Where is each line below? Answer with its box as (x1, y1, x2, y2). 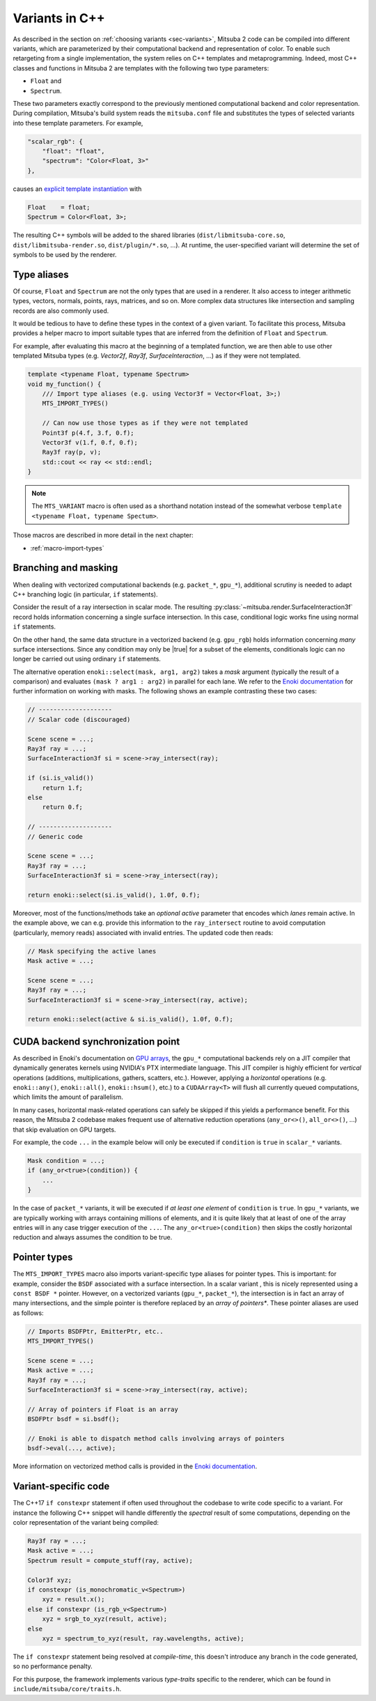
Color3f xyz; (27, 1576, 72, 1584)
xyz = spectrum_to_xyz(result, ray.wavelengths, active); (42, 1634, 244, 1642)
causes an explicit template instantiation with (13, 185, 142, 193)
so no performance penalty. (13, 1662, 93, 1670)
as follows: (13, 1309, 45, 1317)
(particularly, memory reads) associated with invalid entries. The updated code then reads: (13, 928, 274, 937)
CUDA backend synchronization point (13, 1036, 180, 1047)
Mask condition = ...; (27, 1157, 105, 1164)
